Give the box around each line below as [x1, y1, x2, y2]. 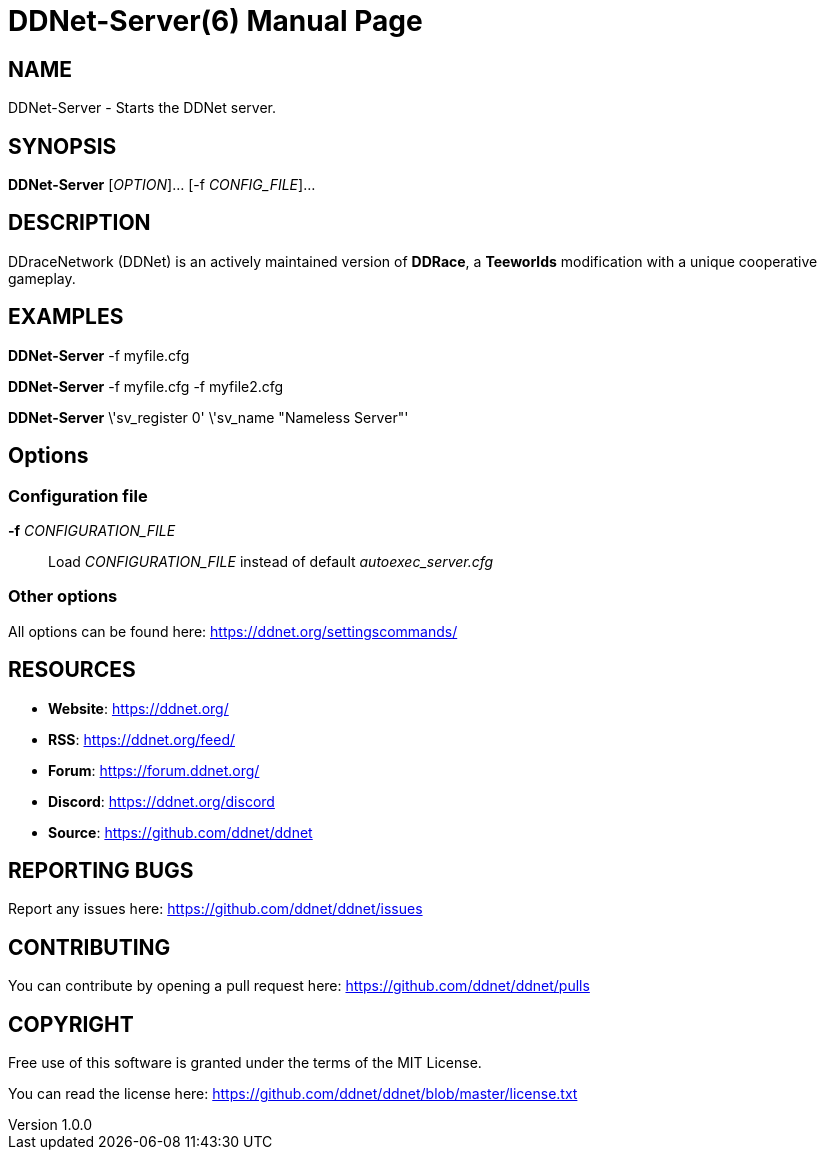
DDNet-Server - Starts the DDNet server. [8, 99, 277, 117]
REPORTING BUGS [8, 857, 194, 883]
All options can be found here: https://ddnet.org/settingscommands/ [8, 622, 458, 640]
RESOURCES [8, 657, 136, 683]
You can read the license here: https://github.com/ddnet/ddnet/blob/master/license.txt [8, 1085, 578, 1103]
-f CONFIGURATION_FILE [8, 521, 176, 539]
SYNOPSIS [8, 133, 117, 159]
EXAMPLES [8, 304, 124, 330]
